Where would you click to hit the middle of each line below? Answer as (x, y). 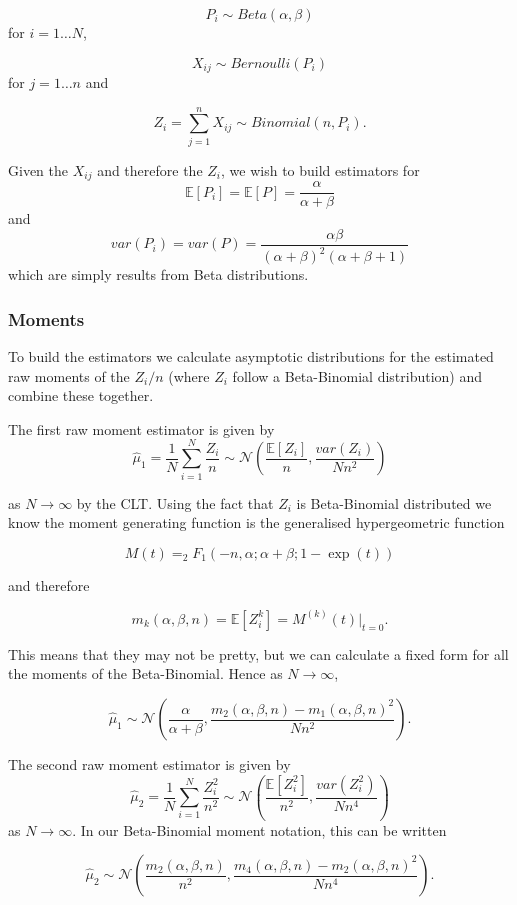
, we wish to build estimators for (320, 169)
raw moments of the (69, 375)
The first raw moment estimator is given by (141, 428)
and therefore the (150, 169)
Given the (38, 169)
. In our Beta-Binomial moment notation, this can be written (259, 829)
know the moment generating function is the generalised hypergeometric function (256, 522)
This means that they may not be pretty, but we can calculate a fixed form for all (258, 653)
